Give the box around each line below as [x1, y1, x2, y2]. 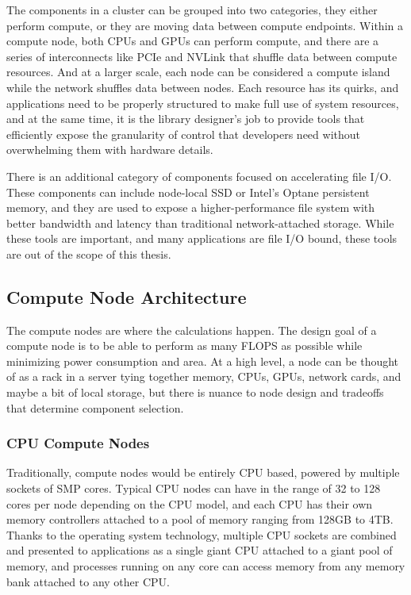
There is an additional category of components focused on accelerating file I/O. [6, 167, 392, 184]
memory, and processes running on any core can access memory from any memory [6, 558, 405, 574]
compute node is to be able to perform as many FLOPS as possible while [6, 337, 363, 354]
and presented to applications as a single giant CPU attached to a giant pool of [6, 542, 393, 559]
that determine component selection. [6, 399, 184, 416]
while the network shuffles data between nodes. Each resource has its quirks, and [6, 79, 399, 95]
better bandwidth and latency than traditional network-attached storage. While [6, 214, 394, 231]
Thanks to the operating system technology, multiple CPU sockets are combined [6, 526, 397, 543]
